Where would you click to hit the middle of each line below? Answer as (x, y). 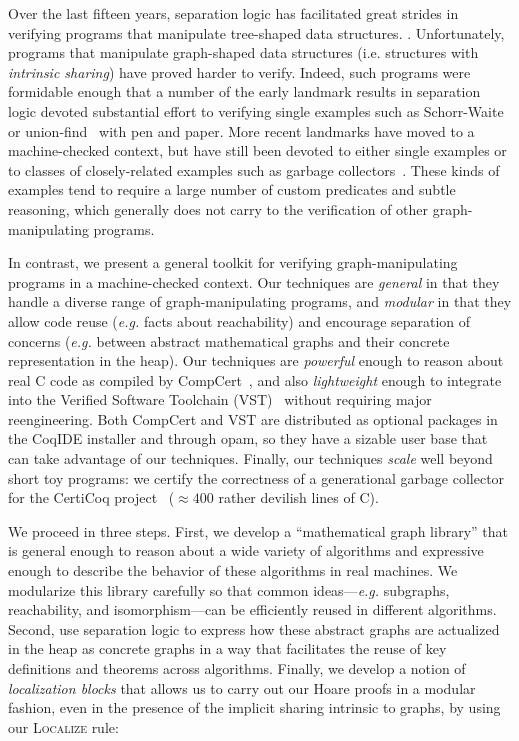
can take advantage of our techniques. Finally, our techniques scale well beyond (250, 458)
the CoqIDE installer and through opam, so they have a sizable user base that (248, 438)
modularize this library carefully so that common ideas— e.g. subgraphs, (229, 589)
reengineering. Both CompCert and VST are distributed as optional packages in (253, 418)
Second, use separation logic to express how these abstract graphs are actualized (254, 628)
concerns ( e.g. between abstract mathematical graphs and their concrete (229, 340)
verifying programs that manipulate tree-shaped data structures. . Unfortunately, (256, 32)
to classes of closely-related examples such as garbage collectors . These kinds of (254, 169)
